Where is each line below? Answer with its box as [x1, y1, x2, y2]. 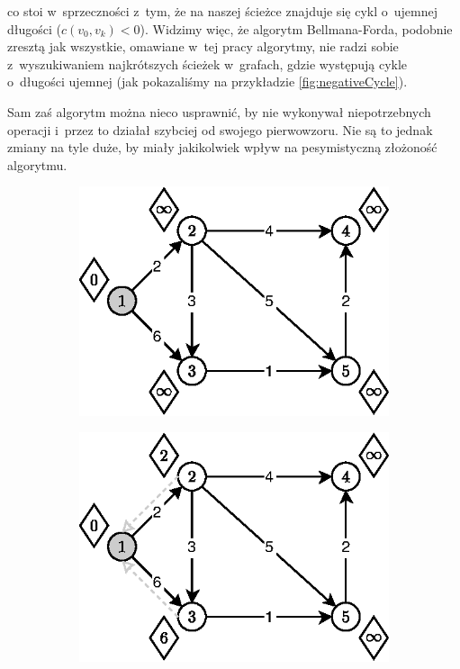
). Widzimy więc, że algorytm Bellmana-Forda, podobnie [140, 19, 453, 38]
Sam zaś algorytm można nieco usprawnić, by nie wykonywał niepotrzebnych [7, 102, 431, 121]
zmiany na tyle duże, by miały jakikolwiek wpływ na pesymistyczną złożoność [7, 138, 437, 157]
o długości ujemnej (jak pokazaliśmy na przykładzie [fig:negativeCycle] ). [7, 72, 408, 91]
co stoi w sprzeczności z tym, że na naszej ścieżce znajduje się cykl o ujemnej [7, 2, 437, 20]
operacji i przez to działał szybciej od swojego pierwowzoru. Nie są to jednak [7, 120, 433, 139]
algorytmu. [7, 155, 68, 174]
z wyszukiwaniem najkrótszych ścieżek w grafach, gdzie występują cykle [7, 54, 408, 73]
